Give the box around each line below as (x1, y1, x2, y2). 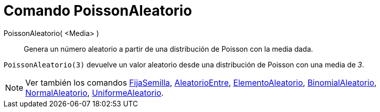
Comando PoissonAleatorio (4, 2, 192, 19)
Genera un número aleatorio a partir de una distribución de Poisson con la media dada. (24, 44, 313, 53)
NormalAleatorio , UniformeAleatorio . (25, 87, 164, 98)
